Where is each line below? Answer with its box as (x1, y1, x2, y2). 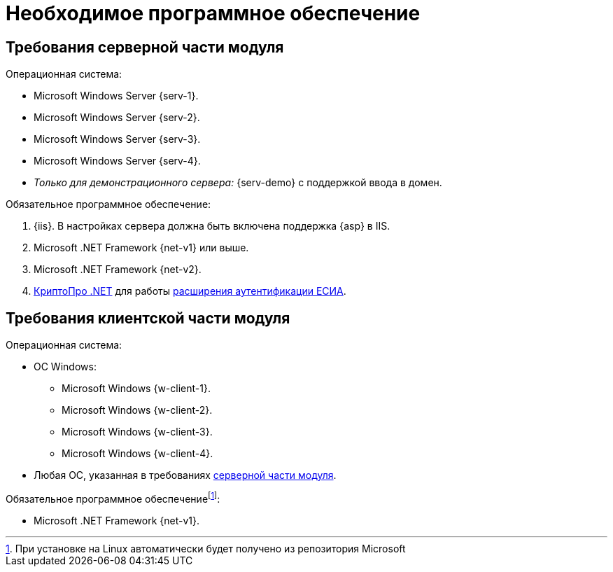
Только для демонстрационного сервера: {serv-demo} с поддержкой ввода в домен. (34, 176, 442, 189)
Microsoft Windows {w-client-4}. (62, 447, 213, 460)
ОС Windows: (34, 361, 97, 373)
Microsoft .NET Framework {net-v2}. (34, 263, 202, 276)
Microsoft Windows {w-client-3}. (62, 426, 213, 438)
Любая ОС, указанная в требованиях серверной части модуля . (34, 469, 337, 482)
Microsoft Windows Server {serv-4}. (34, 155, 201, 167)
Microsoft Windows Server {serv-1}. (34, 90, 199, 102)
